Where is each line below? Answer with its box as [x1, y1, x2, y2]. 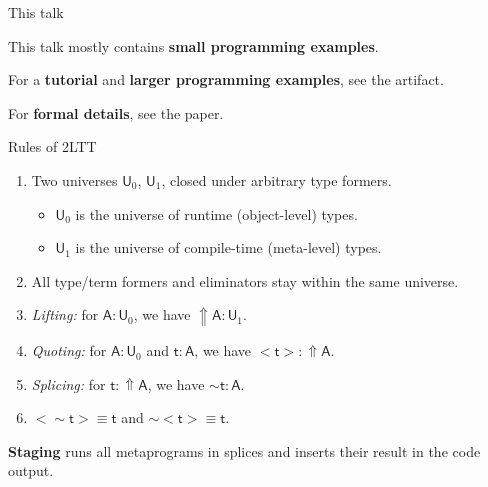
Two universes [31, 169, 118, 190]
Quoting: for [31, 340, 107, 361]
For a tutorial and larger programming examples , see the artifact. [8, 69, 444, 90]
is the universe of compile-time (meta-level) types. [75, 237, 382, 258]
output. [8, 460, 54, 481]
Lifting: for [31, 304, 99, 325]
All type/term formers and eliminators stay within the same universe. [31, 270, 459, 291]
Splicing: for [31, 373, 106, 394]
